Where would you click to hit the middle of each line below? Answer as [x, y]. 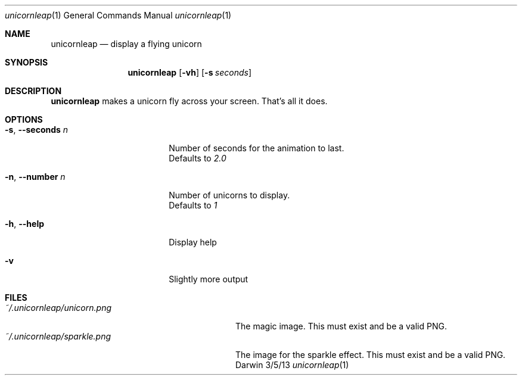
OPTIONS [24, 119]
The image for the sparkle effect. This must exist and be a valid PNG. [371, 355]
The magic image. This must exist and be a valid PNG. [341, 326]
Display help [193, 242]
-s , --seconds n [37, 130]
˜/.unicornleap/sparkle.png [58, 336]
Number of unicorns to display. [229, 195]
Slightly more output [209, 279]
